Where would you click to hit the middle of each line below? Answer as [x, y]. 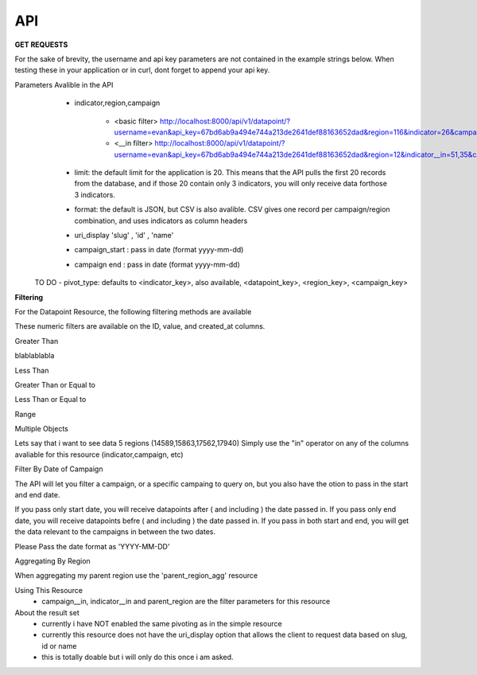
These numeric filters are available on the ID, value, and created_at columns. [140, 326]
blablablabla [35, 356]
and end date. [37, 495]
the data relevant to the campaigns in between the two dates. [115, 532]
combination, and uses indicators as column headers [161, 220]
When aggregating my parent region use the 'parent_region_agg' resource [136, 576]
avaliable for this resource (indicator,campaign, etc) [99, 455]
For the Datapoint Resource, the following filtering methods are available [133, 311]
